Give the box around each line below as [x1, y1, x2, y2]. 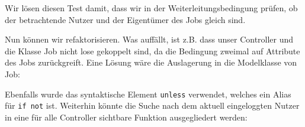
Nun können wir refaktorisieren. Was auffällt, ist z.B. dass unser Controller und [5, 33, 294, 45]
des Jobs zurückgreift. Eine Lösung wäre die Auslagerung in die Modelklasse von [5, 56, 297, 69]
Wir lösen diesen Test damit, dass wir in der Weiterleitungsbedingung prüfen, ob [5, 2, 298, 14]
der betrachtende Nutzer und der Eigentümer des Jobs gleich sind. [5, 13, 246, 25]
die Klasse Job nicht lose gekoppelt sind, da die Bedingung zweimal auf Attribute [5, 44, 300, 57]
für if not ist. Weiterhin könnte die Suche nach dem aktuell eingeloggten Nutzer [5, 99, 300, 112]
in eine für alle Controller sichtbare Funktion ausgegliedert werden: [5, 110, 248, 123]
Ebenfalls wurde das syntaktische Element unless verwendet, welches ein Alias [5, 87, 291, 100]
